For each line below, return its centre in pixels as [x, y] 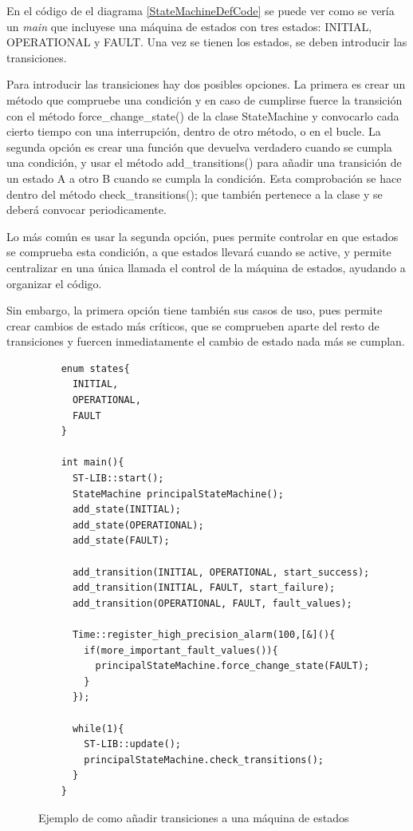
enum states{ [95, 368]
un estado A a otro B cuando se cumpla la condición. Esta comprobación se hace [204, 178]
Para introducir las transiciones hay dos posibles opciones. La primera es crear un [206, 84]
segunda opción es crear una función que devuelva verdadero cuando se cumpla [199, 146]
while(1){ [98, 728]
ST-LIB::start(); [118, 479]
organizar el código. [54, 283]
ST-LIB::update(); [132, 744]
